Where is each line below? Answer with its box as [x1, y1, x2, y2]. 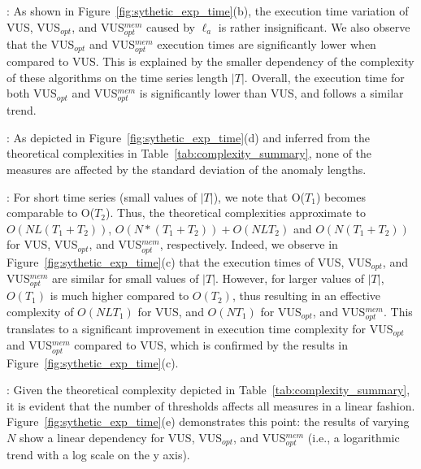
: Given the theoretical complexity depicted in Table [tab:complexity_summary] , [7, 381, 410, 398]
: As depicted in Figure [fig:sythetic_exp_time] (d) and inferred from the [7, 128, 371, 145]
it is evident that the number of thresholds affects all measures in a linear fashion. [7, 397, 415, 414]
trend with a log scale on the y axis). [7, 446, 190, 463]
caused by [145, 18, 195, 35]
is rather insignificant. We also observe [218, 18, 410, 35]
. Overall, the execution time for [244, 68, 405, 85]
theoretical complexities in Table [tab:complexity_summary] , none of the [7, 145, 372, 162]
